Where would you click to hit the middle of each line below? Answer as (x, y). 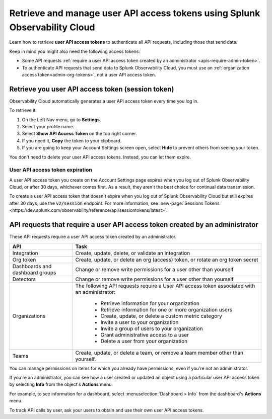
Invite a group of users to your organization (152, 328)
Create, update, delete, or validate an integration (133, 253)
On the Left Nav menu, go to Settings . (61, 119)
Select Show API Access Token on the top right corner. (79, 134)
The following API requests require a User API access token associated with (165, 286)
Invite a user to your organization (140, 322)
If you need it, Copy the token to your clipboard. (72, 140)
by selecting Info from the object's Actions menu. (61, 384)
